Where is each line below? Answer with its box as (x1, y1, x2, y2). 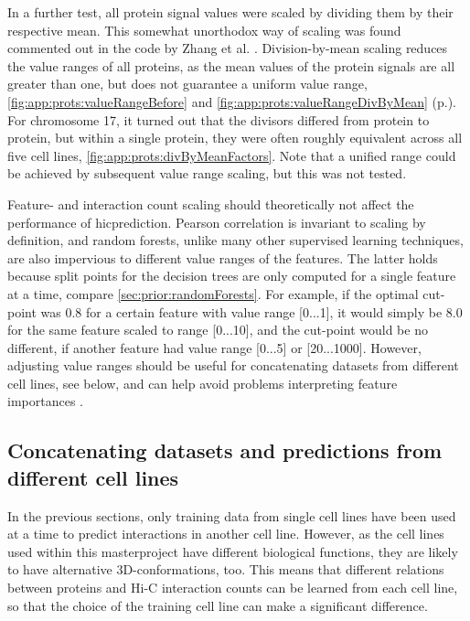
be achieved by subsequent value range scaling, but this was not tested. (7, 164, 407, 183)
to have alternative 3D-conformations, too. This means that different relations (7, 560, 444, 579)
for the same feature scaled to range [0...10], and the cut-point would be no (7, 320, 428, 339)
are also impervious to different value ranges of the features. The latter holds (7, 248, 438, 267)
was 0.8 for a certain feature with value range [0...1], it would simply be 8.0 (40, 302, 463, 321)
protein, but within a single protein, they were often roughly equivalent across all (7, 128, 463, 147)
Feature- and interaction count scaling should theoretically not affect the (7, 194, 414, 213)
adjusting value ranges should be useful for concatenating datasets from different (7, 356, 459, 375)
